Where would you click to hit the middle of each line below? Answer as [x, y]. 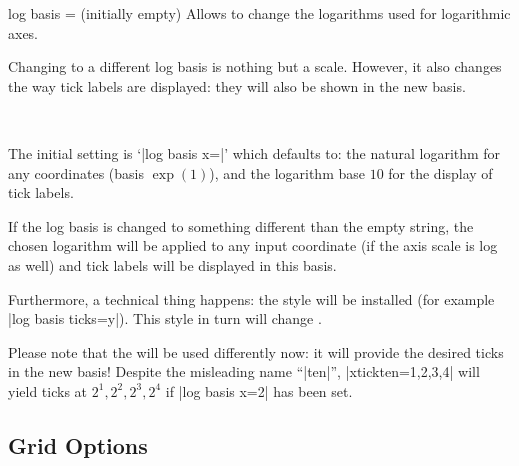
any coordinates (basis [76, 172]
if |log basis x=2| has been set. [259, 390]
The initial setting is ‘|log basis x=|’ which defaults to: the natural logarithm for [254, 152]
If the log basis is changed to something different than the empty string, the [241, 225]
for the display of [440, 172]
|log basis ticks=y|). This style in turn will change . [165, 318]
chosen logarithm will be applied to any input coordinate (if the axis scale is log [253, 245]
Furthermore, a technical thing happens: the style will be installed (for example [251, 298]
